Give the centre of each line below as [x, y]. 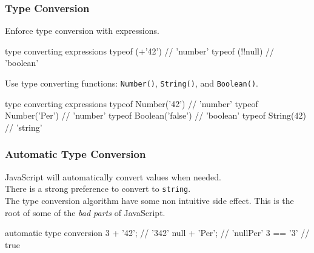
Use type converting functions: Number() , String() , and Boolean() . [132, 83]
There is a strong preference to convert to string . [98, 189]
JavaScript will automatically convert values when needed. [113, 176]
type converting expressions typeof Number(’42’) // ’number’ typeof [132, 103]
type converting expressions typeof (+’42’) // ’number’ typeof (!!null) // [140, 51]
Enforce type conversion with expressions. [82, 31]
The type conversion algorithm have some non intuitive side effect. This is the [149, 200]
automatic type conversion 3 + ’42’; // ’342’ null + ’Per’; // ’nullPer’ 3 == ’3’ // [157, 233]
